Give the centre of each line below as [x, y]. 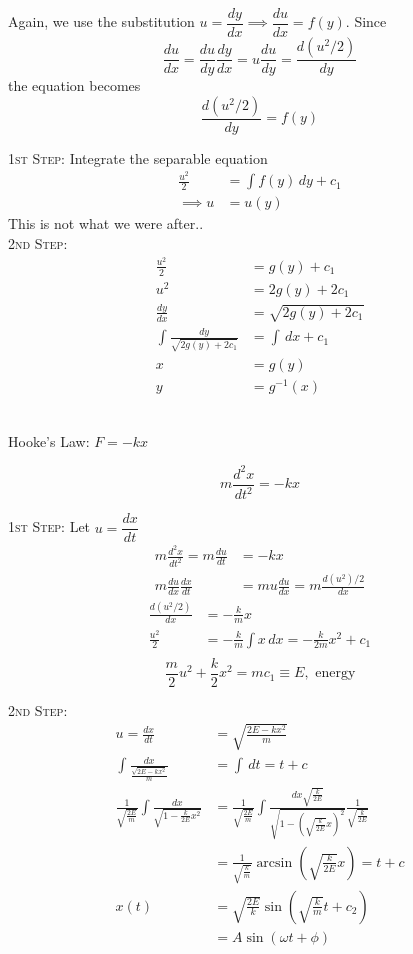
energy [335, 673]
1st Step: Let [49, 526]
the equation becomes [74, 85]
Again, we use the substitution [101, 21]
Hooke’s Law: [49, 440]
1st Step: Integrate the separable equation [138, 157]
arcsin [274, 862]
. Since [366, 21]
